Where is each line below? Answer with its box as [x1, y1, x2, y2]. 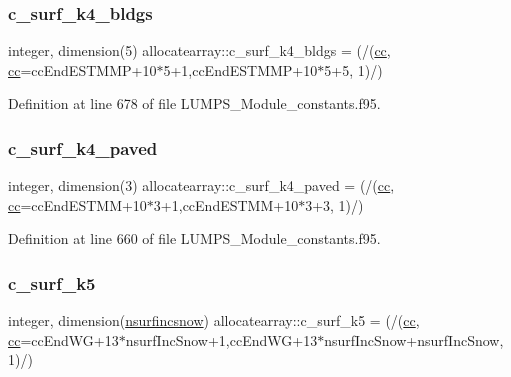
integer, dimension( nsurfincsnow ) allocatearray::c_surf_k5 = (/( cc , [8, 310, 420, 331]
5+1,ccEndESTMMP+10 [163, 59, 318, 80]
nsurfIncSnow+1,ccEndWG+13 [125, 329, 318, 350]
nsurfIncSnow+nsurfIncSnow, [324, 329, 504, 350]
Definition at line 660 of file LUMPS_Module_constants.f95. [8, 228, 381, 249]
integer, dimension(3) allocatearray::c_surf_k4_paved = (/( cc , [8, 175, 395, 196]
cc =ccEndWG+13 [8, 329, 119, 350]
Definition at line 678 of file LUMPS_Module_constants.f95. [8, 93, 381, 114]
